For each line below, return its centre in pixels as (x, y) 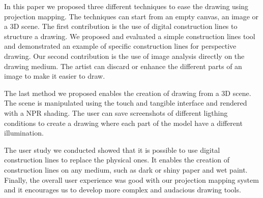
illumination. (24, 133)
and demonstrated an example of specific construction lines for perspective (120, 46)
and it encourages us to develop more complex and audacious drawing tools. (123, 190)
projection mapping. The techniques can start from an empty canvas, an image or (131, 16)
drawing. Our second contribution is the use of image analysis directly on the (124, 56)
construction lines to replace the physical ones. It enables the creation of (117, 160)
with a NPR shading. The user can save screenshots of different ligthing (116, 112)
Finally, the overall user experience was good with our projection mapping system (131, 179)
